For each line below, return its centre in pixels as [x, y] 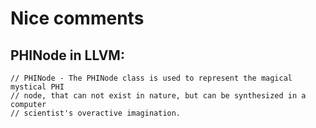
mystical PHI [37, 87]
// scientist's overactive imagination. [96, 113]
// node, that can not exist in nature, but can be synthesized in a [158, 96]
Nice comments [77, 18]
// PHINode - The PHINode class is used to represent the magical [151, 78]
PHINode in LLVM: [67, 55]
